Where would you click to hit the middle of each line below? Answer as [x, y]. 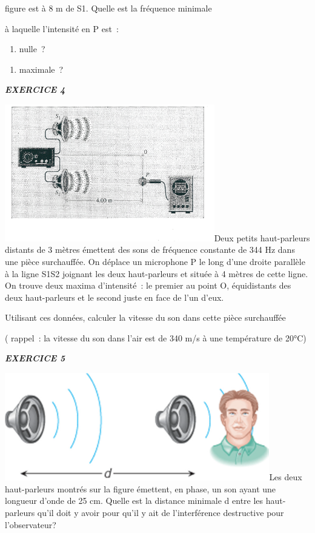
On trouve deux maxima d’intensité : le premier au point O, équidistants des [148, 285]
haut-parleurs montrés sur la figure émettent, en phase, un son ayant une [141, 488]
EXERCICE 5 [35, 358]
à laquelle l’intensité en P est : [62, 28]
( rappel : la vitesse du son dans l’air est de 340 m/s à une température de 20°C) [156, 337]
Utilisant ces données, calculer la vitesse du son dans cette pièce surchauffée [145, 317]
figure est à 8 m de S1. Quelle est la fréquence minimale [108, 8]
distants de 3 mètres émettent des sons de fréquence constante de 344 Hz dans [150, 250]
